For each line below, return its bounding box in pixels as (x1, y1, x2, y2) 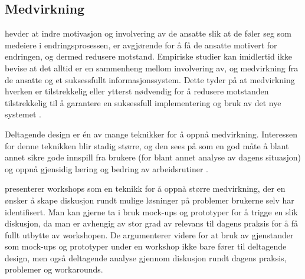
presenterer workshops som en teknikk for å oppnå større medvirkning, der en (5, 182, 286, 195)
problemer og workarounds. (5, 263, 103, 275)
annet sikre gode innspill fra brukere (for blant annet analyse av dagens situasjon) (5, 151, 301, 163)
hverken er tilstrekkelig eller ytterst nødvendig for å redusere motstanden (5, 85, 269, 97)
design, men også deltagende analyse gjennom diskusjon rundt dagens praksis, (5, 251, 287, 264)
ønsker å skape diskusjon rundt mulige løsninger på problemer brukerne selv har (5, 193, 294, 206)
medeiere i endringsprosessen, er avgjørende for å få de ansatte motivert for (5, 38, 277, 51)
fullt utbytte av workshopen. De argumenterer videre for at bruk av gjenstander (5, 228, 294, 241)
